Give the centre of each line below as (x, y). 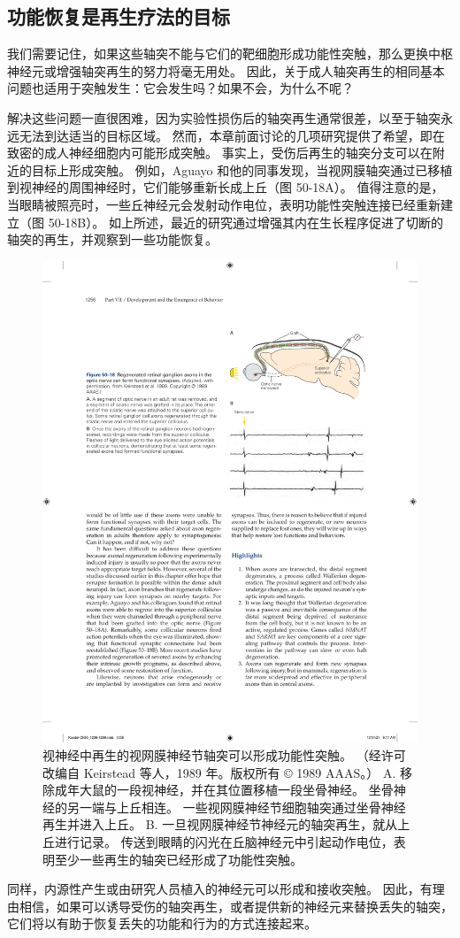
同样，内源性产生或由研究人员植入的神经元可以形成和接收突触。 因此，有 (220, 889)
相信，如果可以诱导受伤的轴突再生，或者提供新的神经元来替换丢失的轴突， (236, 906)
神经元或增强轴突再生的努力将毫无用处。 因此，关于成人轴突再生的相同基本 (226, 70)
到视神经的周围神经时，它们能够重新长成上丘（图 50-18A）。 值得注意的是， (226, 187)
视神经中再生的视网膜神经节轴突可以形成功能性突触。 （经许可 (224, 755)
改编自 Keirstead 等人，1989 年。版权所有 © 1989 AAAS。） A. (219, 772)
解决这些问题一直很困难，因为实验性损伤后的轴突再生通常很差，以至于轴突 (224, 117)
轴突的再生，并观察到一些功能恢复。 (112, 239)
